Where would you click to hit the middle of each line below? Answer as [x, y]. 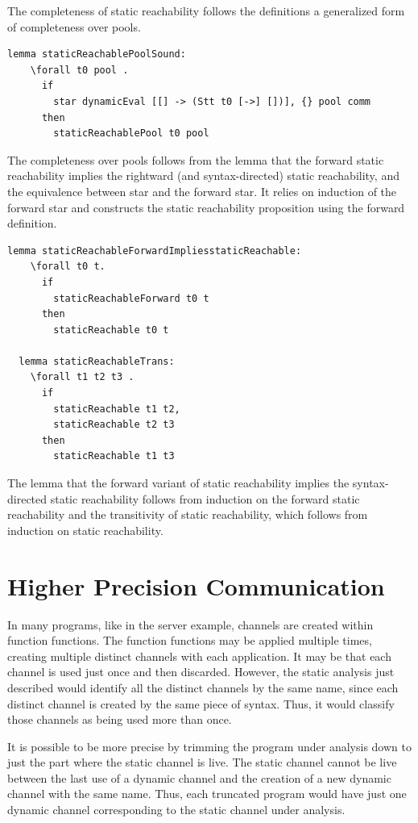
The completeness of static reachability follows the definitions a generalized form [206, 10]
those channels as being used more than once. [120, 719]
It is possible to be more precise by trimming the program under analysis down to [209, 746]
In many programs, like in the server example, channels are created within [190, 624]
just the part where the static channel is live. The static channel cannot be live [202, 762]
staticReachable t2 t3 [114, 425]
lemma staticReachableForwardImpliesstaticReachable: [155, 251]
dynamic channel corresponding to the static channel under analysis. [176, 810]
